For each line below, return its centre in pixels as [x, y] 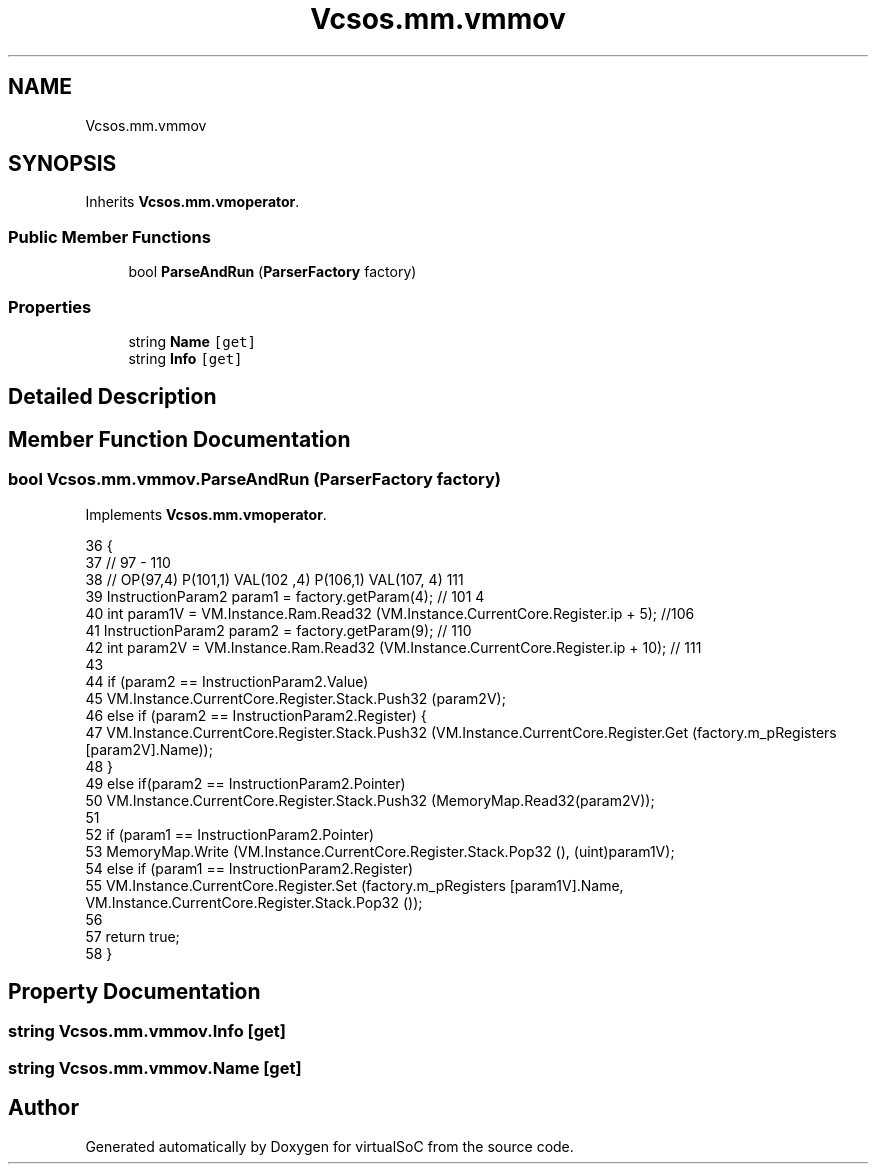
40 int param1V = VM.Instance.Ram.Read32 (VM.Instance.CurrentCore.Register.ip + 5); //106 [390, 613]
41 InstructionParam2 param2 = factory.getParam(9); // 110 [278, 630]
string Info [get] [185, 358]
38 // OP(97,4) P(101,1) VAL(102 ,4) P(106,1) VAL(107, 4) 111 [274, 579]
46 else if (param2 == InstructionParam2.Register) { [256, 715]
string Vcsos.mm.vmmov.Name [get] [155, 1067]
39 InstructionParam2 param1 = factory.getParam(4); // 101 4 [285, 596]
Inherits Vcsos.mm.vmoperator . [192, 202]
